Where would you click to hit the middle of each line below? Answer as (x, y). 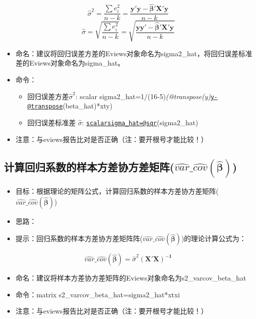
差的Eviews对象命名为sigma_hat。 (70, 63)
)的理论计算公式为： (214, 238)
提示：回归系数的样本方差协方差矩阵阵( (79, 238)
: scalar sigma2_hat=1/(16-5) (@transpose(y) (143, 96)
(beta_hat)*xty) (88, 106)
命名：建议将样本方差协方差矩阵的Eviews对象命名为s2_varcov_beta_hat (131, 278)
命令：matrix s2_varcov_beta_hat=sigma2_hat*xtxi (98, 294)
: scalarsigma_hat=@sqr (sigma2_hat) (140, 122)
